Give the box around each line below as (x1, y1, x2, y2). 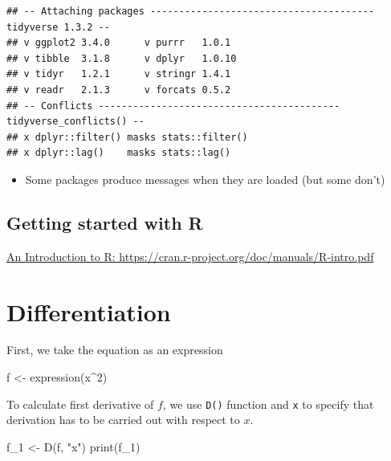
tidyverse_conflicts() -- (6, 116, 145, 128)
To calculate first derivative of (6, 395, 154, 412)
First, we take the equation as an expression (6, 341, 223, 358)
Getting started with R (6, 210, 203, 235)
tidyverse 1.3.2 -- (6, 21, 110, 33)
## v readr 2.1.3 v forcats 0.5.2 (6, 84, 231, 96)
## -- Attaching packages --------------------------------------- (6, 6, 375, 17)
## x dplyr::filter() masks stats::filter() (6, 131, 248, 143)
